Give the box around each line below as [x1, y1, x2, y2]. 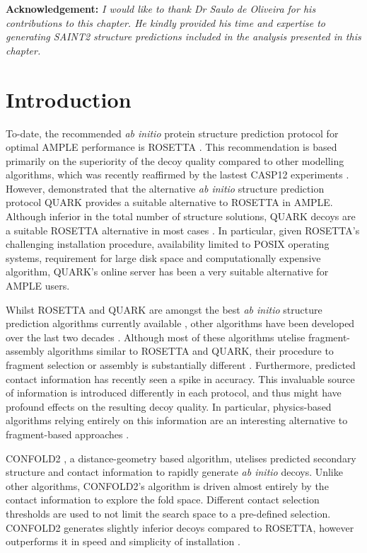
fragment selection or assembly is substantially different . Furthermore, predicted [6, 358, 356, 372]
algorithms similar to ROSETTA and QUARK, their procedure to [47, 343, 334, 358]
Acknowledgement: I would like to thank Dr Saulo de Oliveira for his [6, 1, 316, 16]
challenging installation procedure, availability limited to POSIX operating [6, 236, 330, 251]
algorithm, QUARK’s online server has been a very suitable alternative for [6, 264, 329, 279]
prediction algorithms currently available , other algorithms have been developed [6, 316, 355, 331]
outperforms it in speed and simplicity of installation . [6, 534, 240, 549]
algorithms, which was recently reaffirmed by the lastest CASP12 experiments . [6, 167, 349, 182]
